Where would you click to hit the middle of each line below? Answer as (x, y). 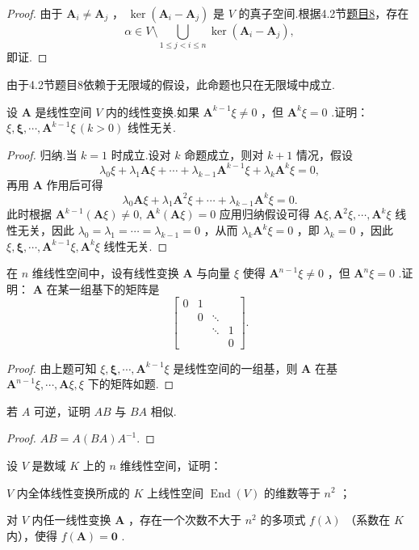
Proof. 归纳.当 (42, 154)
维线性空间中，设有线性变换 (105, 273)
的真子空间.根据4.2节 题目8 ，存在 (324, 13)
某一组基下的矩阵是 (109, 288)
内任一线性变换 (71, 520)
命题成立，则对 (224, 154)
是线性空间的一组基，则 (235, 368)
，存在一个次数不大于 (185, 520)
